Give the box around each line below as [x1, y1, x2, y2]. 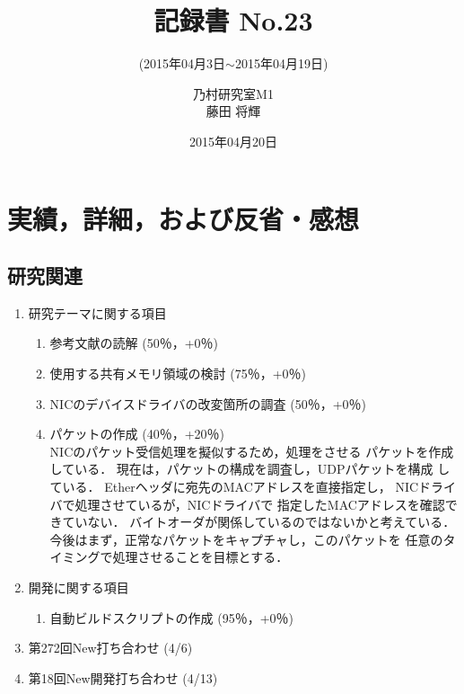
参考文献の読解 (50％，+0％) [49, 334, 219, 352]
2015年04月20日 [189, 131, 277, 150]
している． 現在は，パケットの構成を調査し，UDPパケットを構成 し [49, 459, 451, 478]
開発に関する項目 [28, 578, 129, 597]
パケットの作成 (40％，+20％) [49, 424, 225, 443]
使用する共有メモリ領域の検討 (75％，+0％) [49, 364, 307, 383]
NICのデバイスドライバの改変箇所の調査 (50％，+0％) [49, 394, 367, 413]
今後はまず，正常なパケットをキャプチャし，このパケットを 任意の [49, 529, 443, 548]
